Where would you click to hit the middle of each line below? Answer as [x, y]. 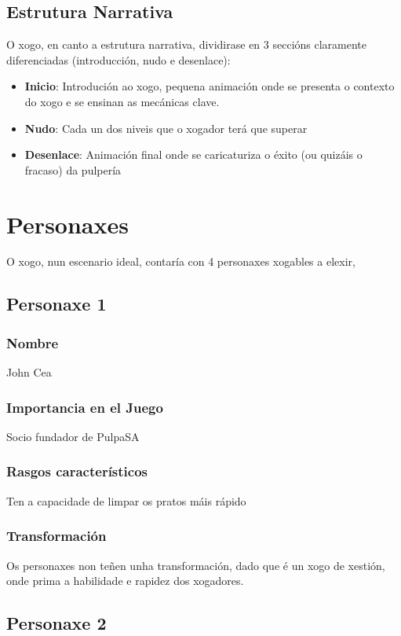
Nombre [33, 342]
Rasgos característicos [77, 471]
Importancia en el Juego [85, 407]
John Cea [29, 372]
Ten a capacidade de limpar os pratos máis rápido [126, 500]
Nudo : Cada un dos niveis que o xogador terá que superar [166, 128]
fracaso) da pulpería [73, 169]
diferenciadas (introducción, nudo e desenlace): [118, 59]
